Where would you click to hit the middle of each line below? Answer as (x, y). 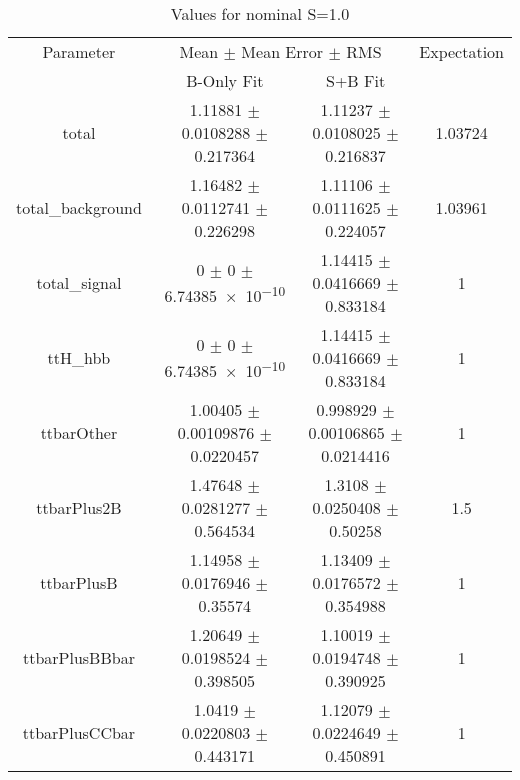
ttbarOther (79, 432)
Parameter (79, 51)
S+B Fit (355, 80)
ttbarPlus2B (79, 507)
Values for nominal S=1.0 (260, 13)
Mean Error (282, 51)
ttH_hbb (79, 357)
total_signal (79, 282)
